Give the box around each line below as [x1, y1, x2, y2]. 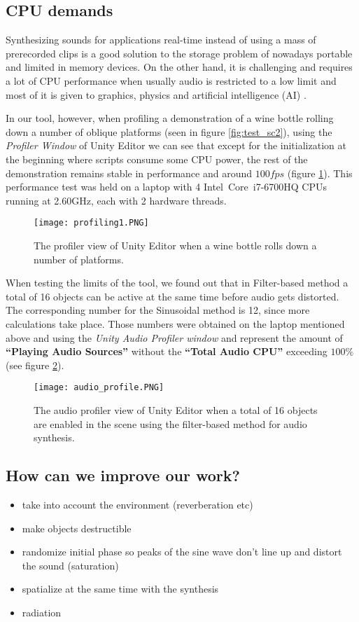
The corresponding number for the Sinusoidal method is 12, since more [6, 303, 310, 317]
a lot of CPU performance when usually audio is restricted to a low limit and [6, 73, 337, 88]
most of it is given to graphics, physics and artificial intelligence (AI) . [6, 87, 307, 102]
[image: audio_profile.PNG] [34, 382, 164, 393]
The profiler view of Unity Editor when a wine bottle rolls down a [34, 237, 317, 252]
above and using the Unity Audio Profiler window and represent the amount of [6, 330, 343, 345]
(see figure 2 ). [6, 357, 64, 372]
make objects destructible [22, 520, 132, 535]
